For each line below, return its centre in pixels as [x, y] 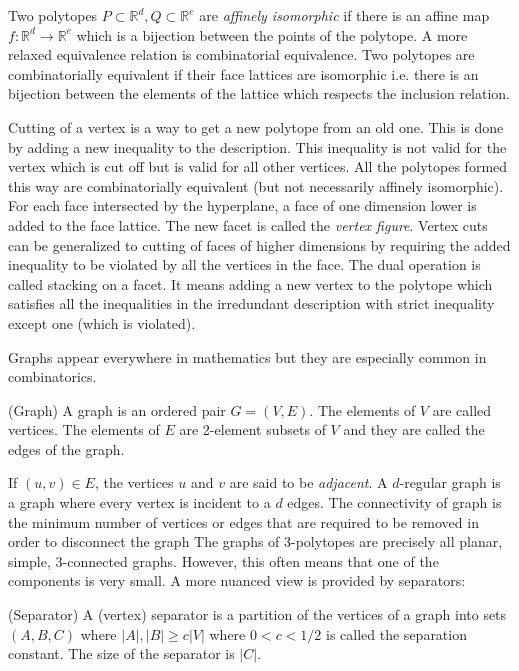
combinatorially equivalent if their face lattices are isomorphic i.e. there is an [243, 73]
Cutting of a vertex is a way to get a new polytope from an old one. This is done [256, 126]
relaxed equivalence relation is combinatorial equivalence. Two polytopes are [241, 54]
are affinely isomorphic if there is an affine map [344, 15]
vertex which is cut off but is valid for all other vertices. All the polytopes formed [258, 166]
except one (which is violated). [102, 322]
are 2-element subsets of [252, 429]
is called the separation [396, 633]
